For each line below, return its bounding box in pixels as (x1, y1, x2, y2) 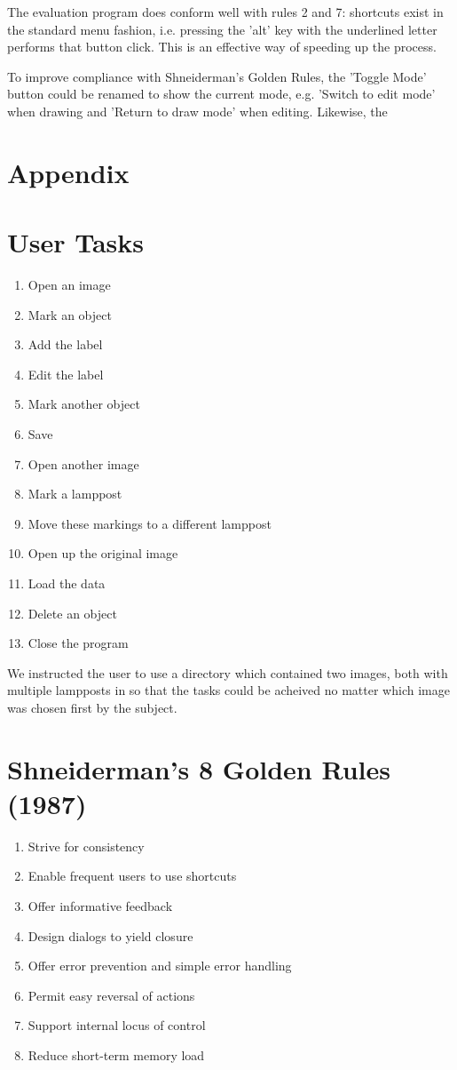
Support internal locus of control (28, 1016, 206, 1034)
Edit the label (28, 364, 104, 383)
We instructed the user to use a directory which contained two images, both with (7, 663, 448, 682)
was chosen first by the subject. (7, 698, 177, 716)
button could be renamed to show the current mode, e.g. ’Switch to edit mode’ (7, 84, 436, 103)
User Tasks (7, 224, 145, 260)
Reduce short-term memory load (28, 1046, 205, 1065)
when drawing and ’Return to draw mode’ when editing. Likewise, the (7, 101, 388, 120)
